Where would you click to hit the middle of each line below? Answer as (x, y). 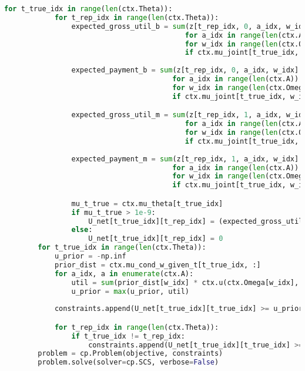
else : (82, 230)
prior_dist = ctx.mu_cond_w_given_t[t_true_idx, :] (157, 265)
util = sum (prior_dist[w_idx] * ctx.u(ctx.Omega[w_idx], (185, 282)
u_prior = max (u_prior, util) (130, 291)
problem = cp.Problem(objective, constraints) (130, 354)
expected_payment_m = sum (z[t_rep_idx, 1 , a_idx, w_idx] (185, 159)
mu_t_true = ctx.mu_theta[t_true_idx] (147, 203)
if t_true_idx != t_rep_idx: (128, 336)
